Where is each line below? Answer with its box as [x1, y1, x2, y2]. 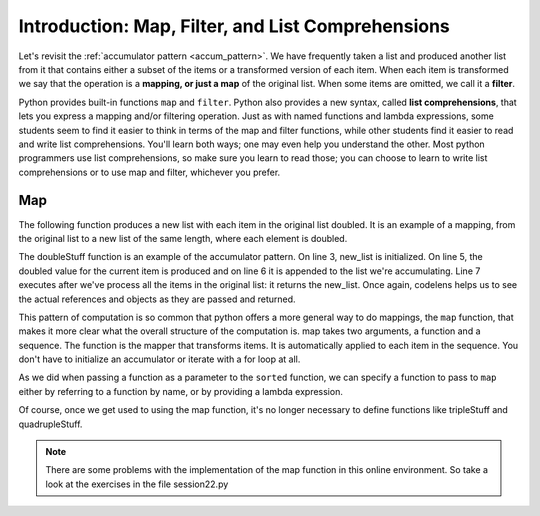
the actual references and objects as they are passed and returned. [18, 293, 296, 305]
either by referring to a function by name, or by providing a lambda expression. [18, 385, 344, 397]
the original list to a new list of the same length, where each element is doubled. [18, 232, 348, 244]
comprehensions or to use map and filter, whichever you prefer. [18, 166, 281, 178]
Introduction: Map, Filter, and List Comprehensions [18, 15, 450, 37]
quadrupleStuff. [18, 418, 83, 430]
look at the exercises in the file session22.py [45, 478, 229, 490]
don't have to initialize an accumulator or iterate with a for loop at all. [18, 353, 301, 365]
